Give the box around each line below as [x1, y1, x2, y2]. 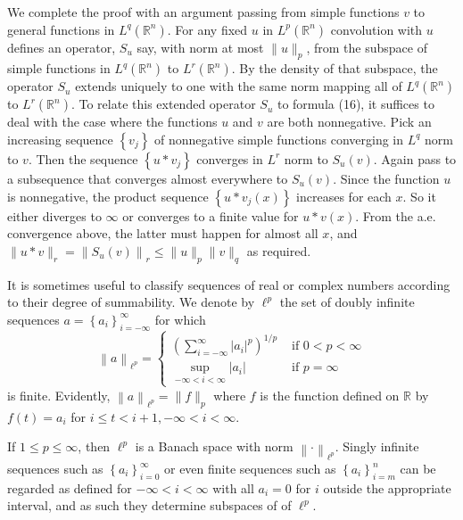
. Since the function [333, 169, 440, 187]
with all [212, 478, 254, 497]
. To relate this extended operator [70, 95, 256, 113]
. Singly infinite [335, 437, 419, 456]
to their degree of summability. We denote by [7, 293, 255, 311]
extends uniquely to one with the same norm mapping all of [75, 77, 402, 95]
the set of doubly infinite [279, 293, 415, 311]
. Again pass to [373, 149, 457, 168]
